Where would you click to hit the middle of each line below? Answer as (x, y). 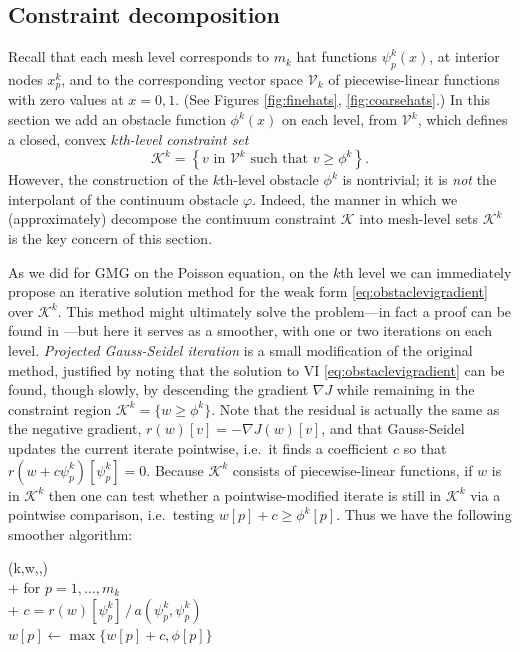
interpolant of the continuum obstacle (123, 198)
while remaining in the (405, 389)
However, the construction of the (108, 179)
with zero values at (66, 99)
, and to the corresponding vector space (182, 79)
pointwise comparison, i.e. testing (111, 514)
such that (279, 159)
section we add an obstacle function (117, 119)
